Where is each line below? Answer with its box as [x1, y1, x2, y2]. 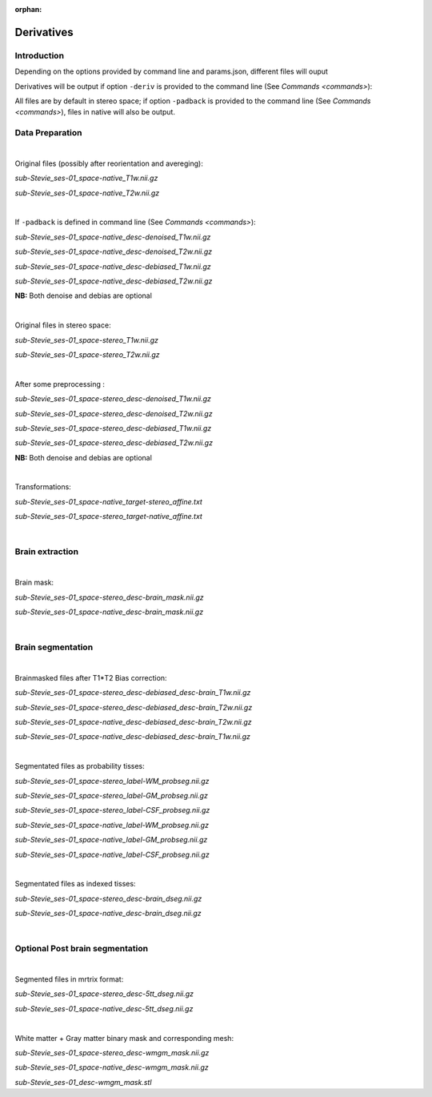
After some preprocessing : [14, 379, 106, 388]
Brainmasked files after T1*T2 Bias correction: [14, 673, 167, 682]
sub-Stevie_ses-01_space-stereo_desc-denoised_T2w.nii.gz [14, 408, 213, 418]
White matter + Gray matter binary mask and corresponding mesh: [14, 1033, 234, 1043]
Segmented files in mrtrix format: [14, 974, 124, 984]
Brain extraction [14, 546, 79, 557]
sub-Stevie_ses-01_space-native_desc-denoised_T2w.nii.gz [14, 247, 213, 256]
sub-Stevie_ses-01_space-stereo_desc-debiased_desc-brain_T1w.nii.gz [14, 688, 251, 697]
